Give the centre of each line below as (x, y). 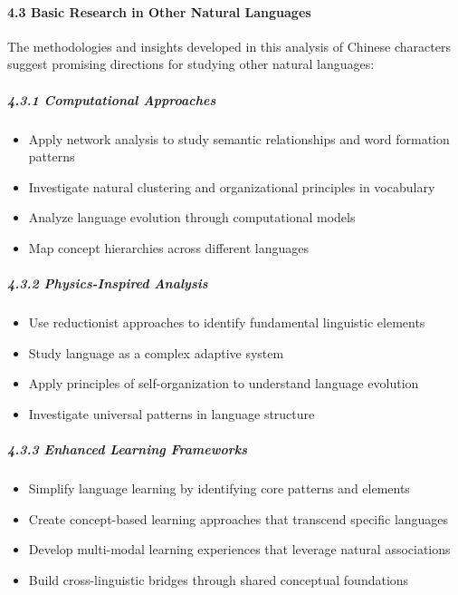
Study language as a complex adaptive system (156, 352)
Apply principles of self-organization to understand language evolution (224, 383)
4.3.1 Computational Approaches (112, 99)
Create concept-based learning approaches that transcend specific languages (239, 518)
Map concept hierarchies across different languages (169, 247)
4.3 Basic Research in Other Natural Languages (159, 11)
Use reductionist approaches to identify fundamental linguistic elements (227, 322)
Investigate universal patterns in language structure (172, 413)
